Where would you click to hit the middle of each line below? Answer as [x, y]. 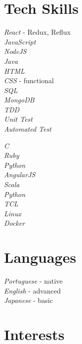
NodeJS [15, 51]
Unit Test [18, 119]
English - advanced [32, 290]
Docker [15, 223]
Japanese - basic [28, 300]
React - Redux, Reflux [37, 32]
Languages [40, 257]
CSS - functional [29, 80]
